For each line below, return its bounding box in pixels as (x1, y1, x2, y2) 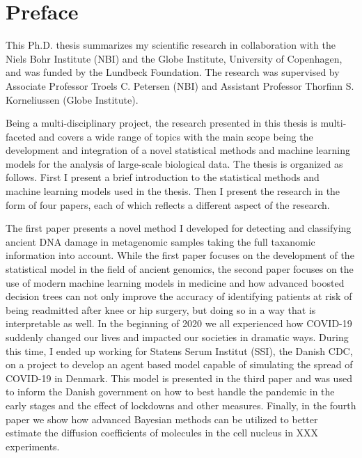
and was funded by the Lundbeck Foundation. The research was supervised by (6, 65, 340, 79)
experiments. (6, 439, 60, 453)
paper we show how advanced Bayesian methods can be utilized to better (6, 411, 318, 426)
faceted (6, 129, 36, 143)
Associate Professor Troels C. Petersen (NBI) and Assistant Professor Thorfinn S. (6, 78, 354, 93)
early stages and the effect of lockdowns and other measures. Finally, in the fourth (6, 397, 356, 412)
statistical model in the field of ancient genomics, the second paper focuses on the (6, 262, 354, 276)
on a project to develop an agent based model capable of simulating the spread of (6, 357, 353, 372)
